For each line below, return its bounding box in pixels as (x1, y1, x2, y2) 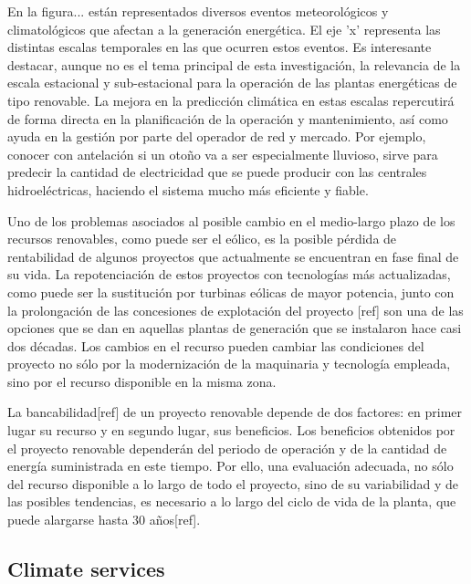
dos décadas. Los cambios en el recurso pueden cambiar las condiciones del (7, 336, 424, 355)
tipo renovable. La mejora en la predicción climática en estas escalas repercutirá (7, 90, 455, 109)
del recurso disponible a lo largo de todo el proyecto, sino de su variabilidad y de (7, 474, 459, 493)
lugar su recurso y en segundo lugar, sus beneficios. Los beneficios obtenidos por (7, 421, 455, 440)
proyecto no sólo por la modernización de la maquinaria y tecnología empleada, (7, 354, 451, 373)
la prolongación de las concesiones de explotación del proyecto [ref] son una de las (7, 300, 464, 319)
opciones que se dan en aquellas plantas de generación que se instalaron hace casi (7, 318, 462, 338)
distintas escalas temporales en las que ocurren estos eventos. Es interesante (7, 37, 432, 57)
